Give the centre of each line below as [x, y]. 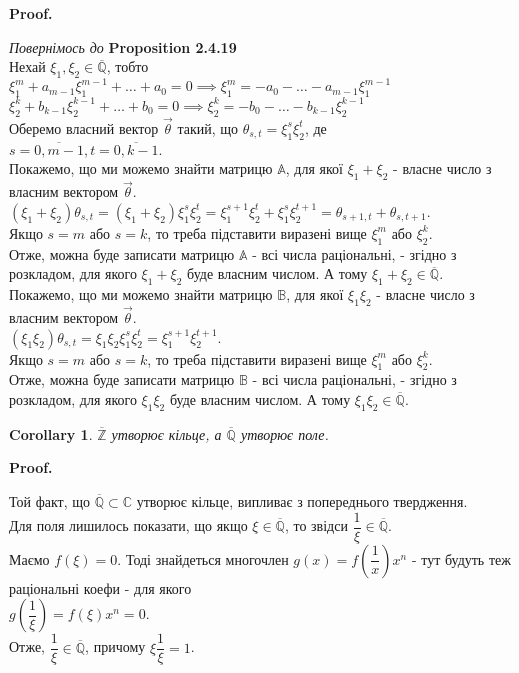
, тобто [127, 66]
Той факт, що [50, 500]
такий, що [208, 127]
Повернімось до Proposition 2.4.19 [123, 46]
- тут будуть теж [461, 558]
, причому [115, 646]
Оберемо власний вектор [84, 127]
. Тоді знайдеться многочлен [203, 558]
